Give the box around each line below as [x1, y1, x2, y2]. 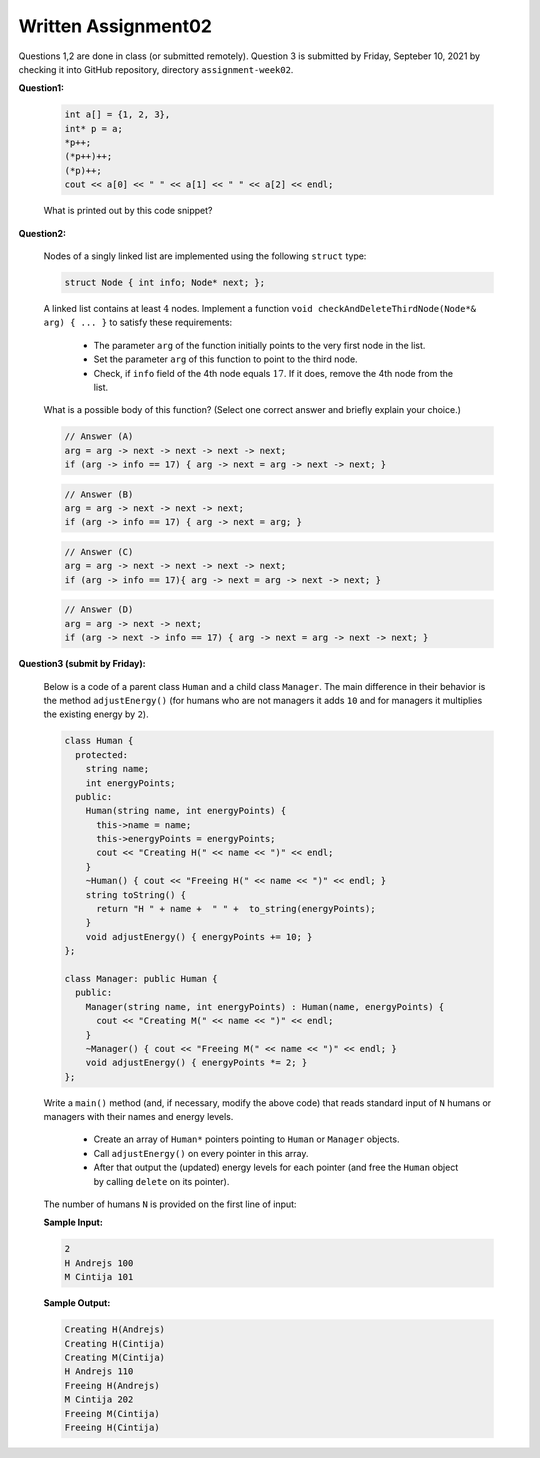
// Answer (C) [64, 546, 134, 558]
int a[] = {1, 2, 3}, [64, 109, 171, 120]
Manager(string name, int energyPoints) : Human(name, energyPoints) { [85, 1001, 445, 1012]
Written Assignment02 [18, 15, 212, 37]
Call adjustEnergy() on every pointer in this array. [93, 1147, 309, 1159]
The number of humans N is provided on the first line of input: [43, 1198, 297, 1210]
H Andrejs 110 [64, 1366, 134, 1377]
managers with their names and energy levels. [43, 1111, 234, 1123]
